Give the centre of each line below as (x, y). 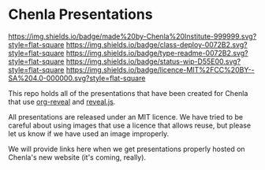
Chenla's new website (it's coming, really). (77, 157)
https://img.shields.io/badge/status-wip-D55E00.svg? (153, 61)
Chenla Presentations (80, 15)
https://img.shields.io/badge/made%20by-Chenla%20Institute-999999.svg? (132, 36)
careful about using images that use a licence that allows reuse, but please (130, 125)
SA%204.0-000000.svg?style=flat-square (77, 78)
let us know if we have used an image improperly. (89, 133)
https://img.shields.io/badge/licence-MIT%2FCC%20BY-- (160, 69)
